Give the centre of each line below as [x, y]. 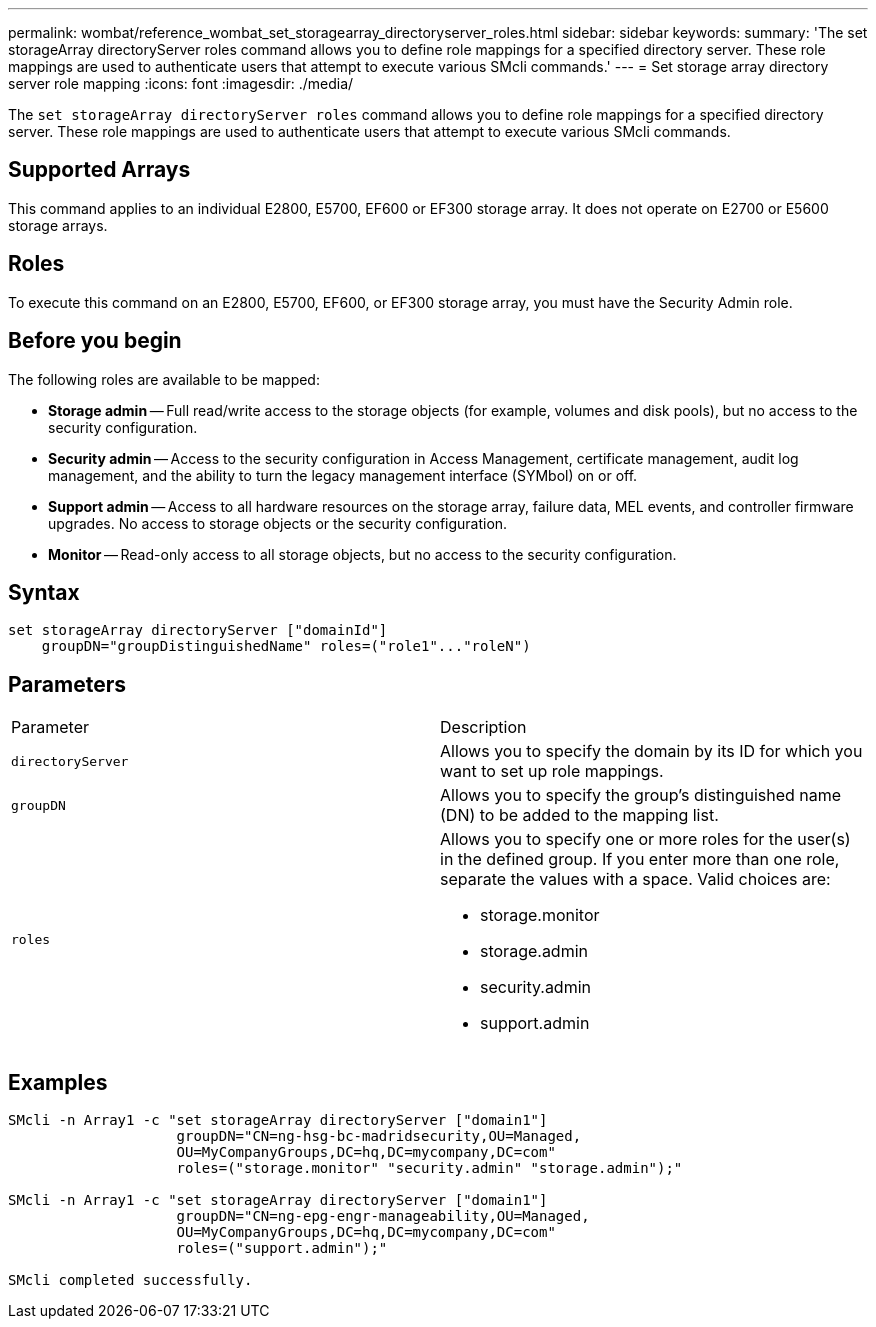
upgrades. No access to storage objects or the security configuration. [278, 523]
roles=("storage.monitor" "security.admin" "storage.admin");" [429, 1168]
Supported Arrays [99, 170]
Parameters [67, 684]
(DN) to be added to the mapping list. [579, 815]
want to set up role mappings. [552, 771]
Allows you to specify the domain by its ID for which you [651, 751]
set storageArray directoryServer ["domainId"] [198, 630]
